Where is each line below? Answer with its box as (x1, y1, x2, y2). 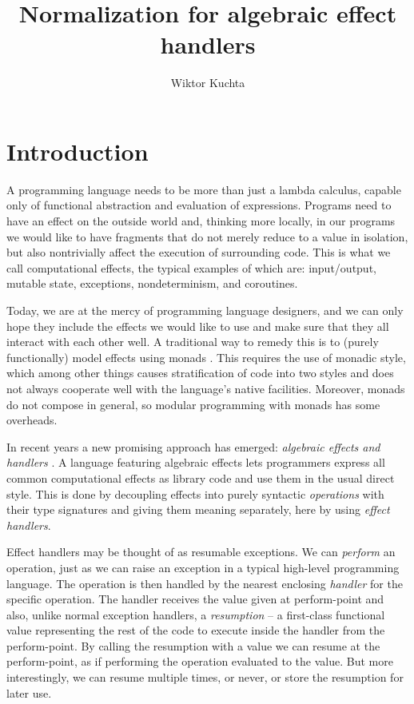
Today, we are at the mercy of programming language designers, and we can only (6, 302, 404, 318)
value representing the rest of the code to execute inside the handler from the (6, 622, 385, 638)
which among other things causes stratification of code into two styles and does (6, 364, 394, 381)
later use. (6, 684, 52, 701)
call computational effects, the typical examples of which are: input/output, (6, 259, 376, 276)
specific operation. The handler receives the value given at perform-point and (6, 591, 384, 607)
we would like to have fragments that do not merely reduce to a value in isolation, (6, 228, 408, 245)
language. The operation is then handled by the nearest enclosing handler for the (6, 575, 403, 591)
